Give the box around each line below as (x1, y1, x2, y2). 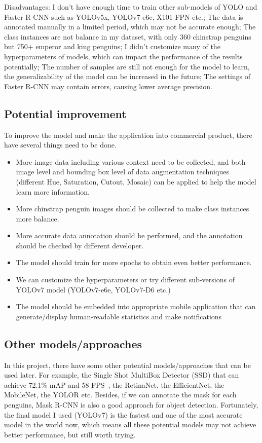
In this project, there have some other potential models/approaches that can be (4, 359, 251, 370)
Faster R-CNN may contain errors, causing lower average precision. (4, 81, 212, 91)
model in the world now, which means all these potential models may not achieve (4, 419, 256, 430)
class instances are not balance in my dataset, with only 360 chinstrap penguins (4, 31, 251, 42)
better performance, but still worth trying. (4, 429, 136, 439)
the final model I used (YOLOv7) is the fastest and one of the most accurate (4, 409, 243, 420)
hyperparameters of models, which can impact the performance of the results (4, 51, 243, 61)
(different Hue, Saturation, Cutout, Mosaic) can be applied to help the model (16, 176, 256, 187)
